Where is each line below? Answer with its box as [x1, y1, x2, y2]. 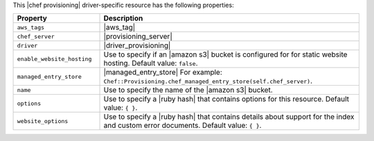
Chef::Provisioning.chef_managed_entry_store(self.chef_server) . [103, 76, 313, 86]
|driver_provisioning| [103, 41, 171, 50]
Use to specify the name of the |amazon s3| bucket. [103, 85, 273, 95]
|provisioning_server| [103, 32, 172, 41]
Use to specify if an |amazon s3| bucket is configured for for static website [103, 50, 348, 59]
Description [103, 14, 143, 23]
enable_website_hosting [17, 55, 92, 62]
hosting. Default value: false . [103, 59, 198, 68]
